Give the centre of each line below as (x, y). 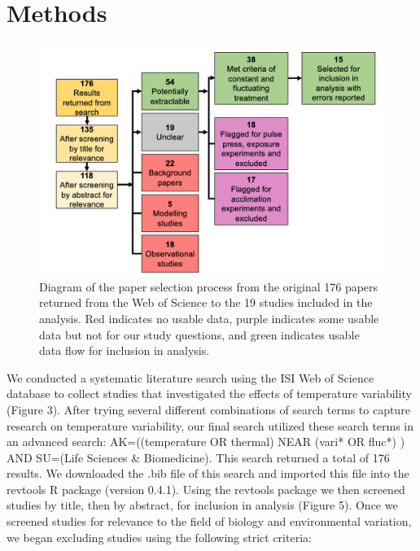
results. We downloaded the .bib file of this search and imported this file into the (208, 473)
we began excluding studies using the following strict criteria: (159, 537)
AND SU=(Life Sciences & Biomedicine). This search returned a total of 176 (198, 457)
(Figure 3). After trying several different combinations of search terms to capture (208, 409)
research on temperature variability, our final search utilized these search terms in (210, 425)
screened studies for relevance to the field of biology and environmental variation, (209, 521)
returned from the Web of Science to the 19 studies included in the (206, 302)
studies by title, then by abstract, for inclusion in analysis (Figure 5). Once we (202, 505)
